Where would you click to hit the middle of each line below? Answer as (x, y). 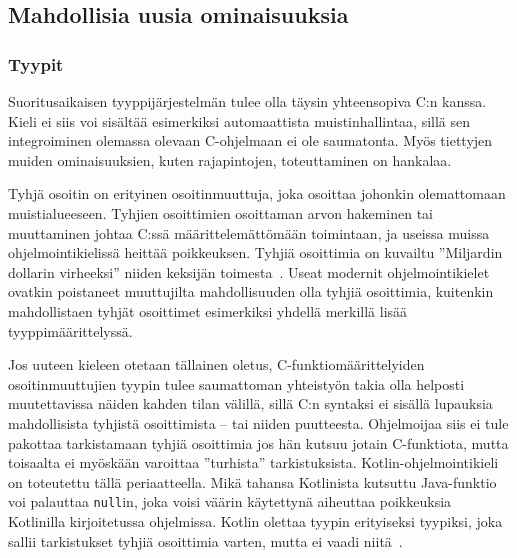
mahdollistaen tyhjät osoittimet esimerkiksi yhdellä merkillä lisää (208, 310)
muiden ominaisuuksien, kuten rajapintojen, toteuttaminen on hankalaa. (230, 159)
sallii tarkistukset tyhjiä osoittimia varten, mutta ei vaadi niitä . (205, 540)
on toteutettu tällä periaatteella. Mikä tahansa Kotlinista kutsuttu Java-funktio (252, 481)
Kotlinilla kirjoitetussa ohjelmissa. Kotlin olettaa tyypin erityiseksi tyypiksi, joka (255, 520)
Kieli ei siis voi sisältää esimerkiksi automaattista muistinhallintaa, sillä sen (239, 120)
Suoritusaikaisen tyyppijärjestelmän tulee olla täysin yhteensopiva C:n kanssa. (247, 101)
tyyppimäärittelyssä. (70, 330)
